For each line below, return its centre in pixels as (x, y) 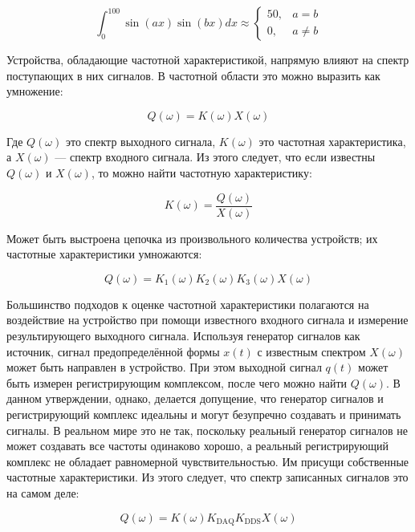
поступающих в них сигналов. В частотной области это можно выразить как (193, 75)
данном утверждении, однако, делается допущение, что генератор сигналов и (195, 398)
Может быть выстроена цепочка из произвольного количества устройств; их (192, 238)
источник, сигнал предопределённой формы (113, 351)
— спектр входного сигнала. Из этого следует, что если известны (215, 157)
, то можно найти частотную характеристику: (201, 172)
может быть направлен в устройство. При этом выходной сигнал (164, 367)
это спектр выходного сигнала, (140, 141)
